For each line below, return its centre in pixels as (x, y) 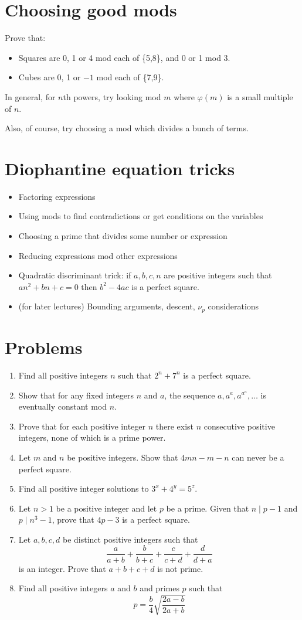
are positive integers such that (218, 275)
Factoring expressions (57, 196)
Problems (44, 347)
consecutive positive (239, 426)
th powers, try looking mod (112, 96)
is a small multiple (260, 96)
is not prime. (180, 568)
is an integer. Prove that (62, 568)
